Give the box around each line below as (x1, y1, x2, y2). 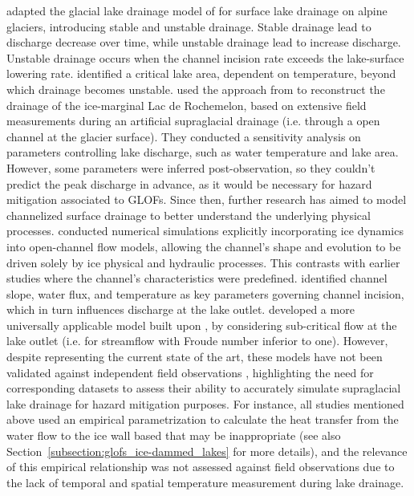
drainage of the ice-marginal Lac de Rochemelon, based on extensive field (6, 96, 367, 113)
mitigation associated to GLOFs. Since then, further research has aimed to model (6, 191, 407, 208)
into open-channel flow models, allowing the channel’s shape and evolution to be (6, 238, 401, 254)
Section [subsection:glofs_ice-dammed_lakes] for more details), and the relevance (6, 442, 408, 459)
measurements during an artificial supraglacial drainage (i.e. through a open (6, 112, 380, 129)
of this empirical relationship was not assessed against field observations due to (6, 458, 395, 475)
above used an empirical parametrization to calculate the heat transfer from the (6, 411, 399, 428)
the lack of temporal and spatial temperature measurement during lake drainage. (6, 474, 404, 490)
